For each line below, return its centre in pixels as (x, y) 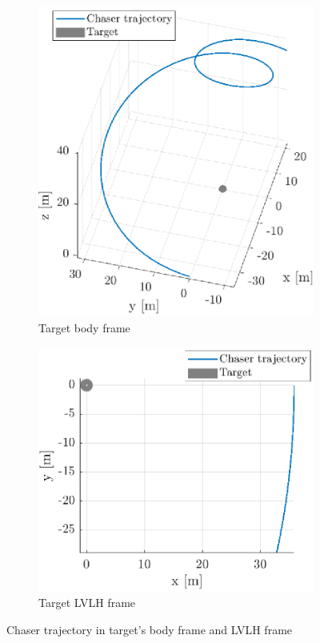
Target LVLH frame (87, 603)
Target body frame (84, 328)
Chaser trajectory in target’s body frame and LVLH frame (150, 629)
